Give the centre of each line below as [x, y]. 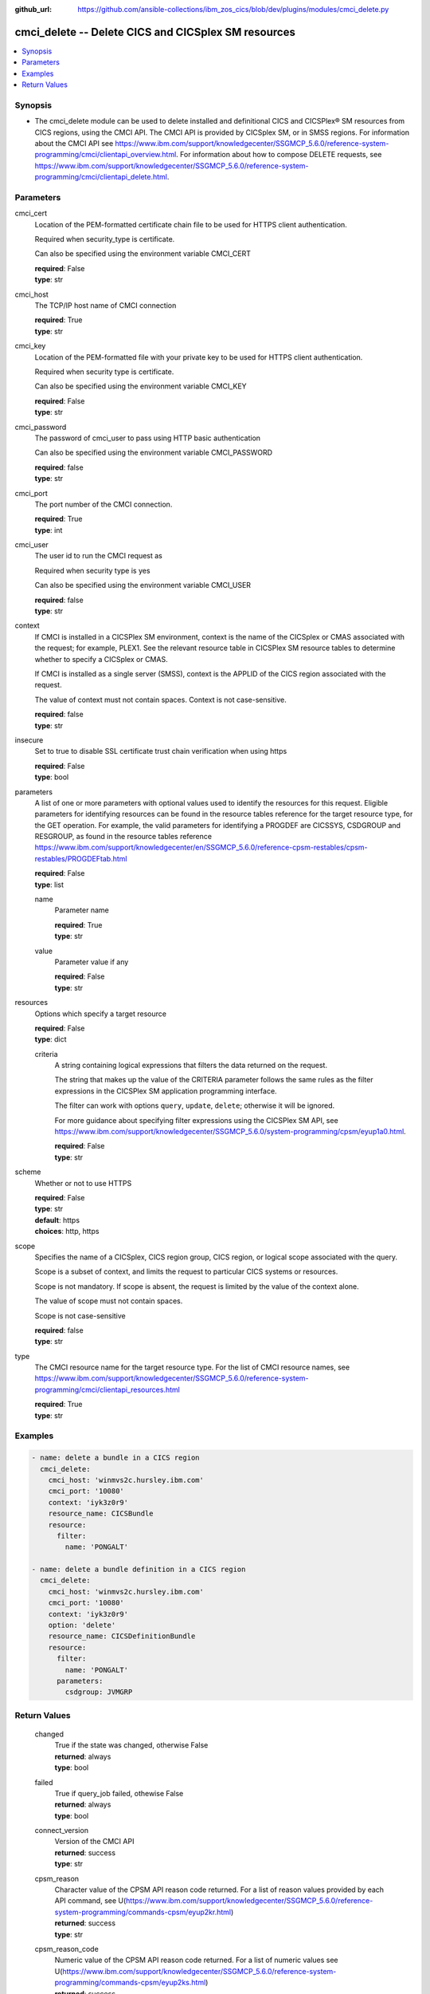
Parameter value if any [92, 962]
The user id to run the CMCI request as [99, 556]
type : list [49, 885]
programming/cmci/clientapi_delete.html [101, 177]
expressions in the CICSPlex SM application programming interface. [166, 1091]
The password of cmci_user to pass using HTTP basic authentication [148, 438]
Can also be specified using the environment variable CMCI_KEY [141, 386]
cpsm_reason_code [66, 1949]
